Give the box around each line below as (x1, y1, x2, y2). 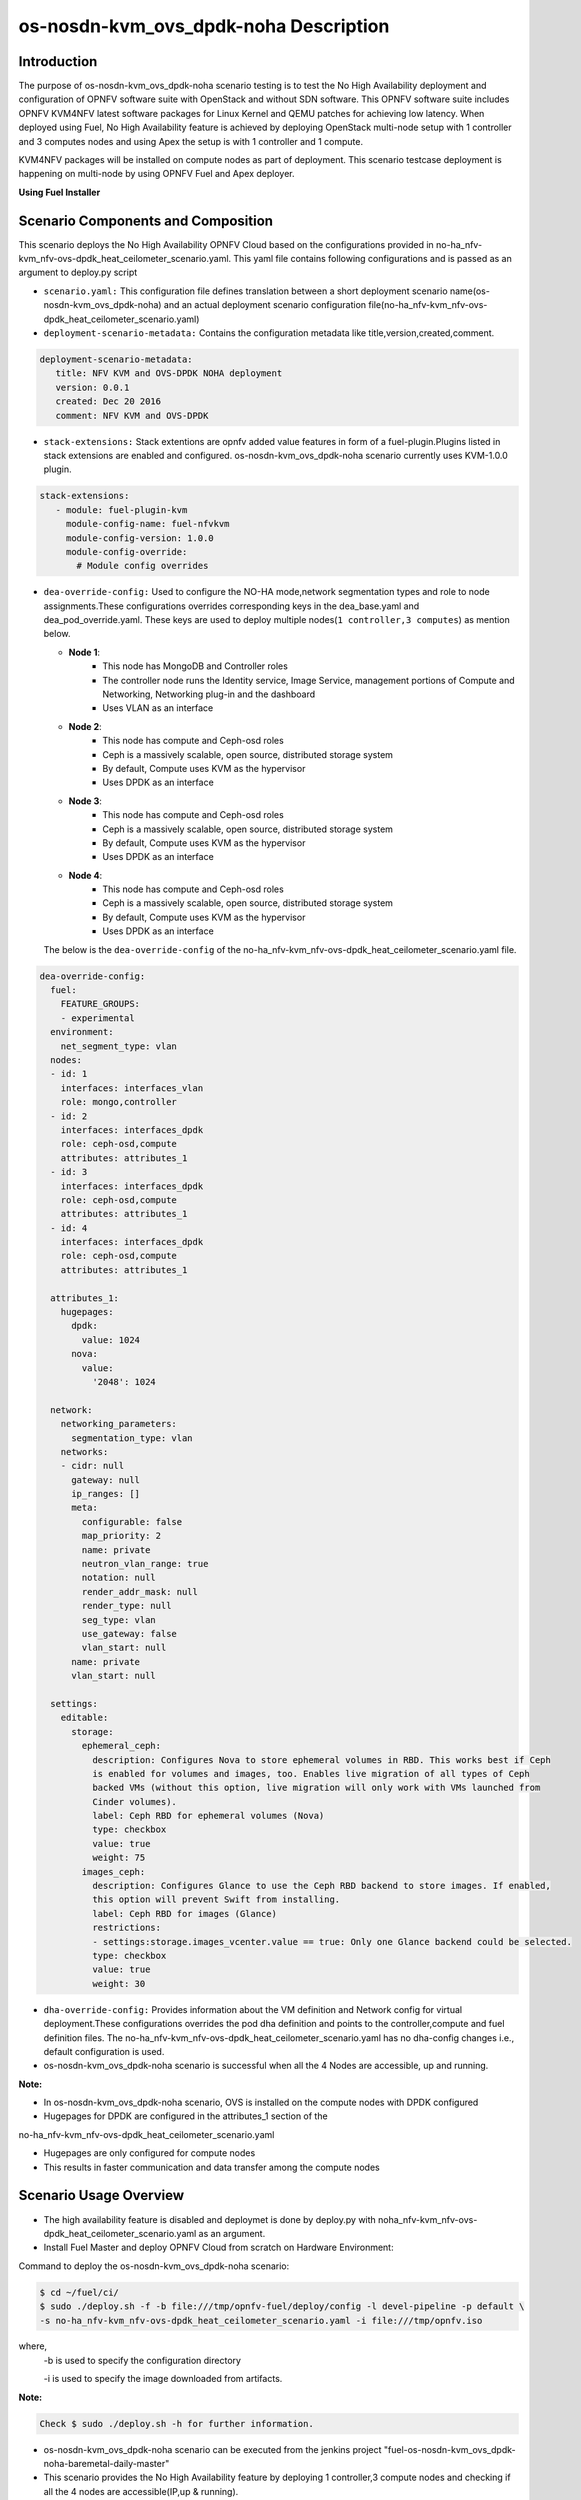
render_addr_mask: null (81, 1586, 199, 1597)
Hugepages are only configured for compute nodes (43, 2147, 256, 2159)
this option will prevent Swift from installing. (91, 1894, 341, 1905)
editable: (60, 1712, 109, 1724)
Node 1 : (68, 646, 100, 658)
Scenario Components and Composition (18, 212, 274, 229)
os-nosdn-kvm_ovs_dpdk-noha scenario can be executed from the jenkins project (43, 2443, 382, 2455)
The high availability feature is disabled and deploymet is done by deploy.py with (43, 2213, 377, 2225)
